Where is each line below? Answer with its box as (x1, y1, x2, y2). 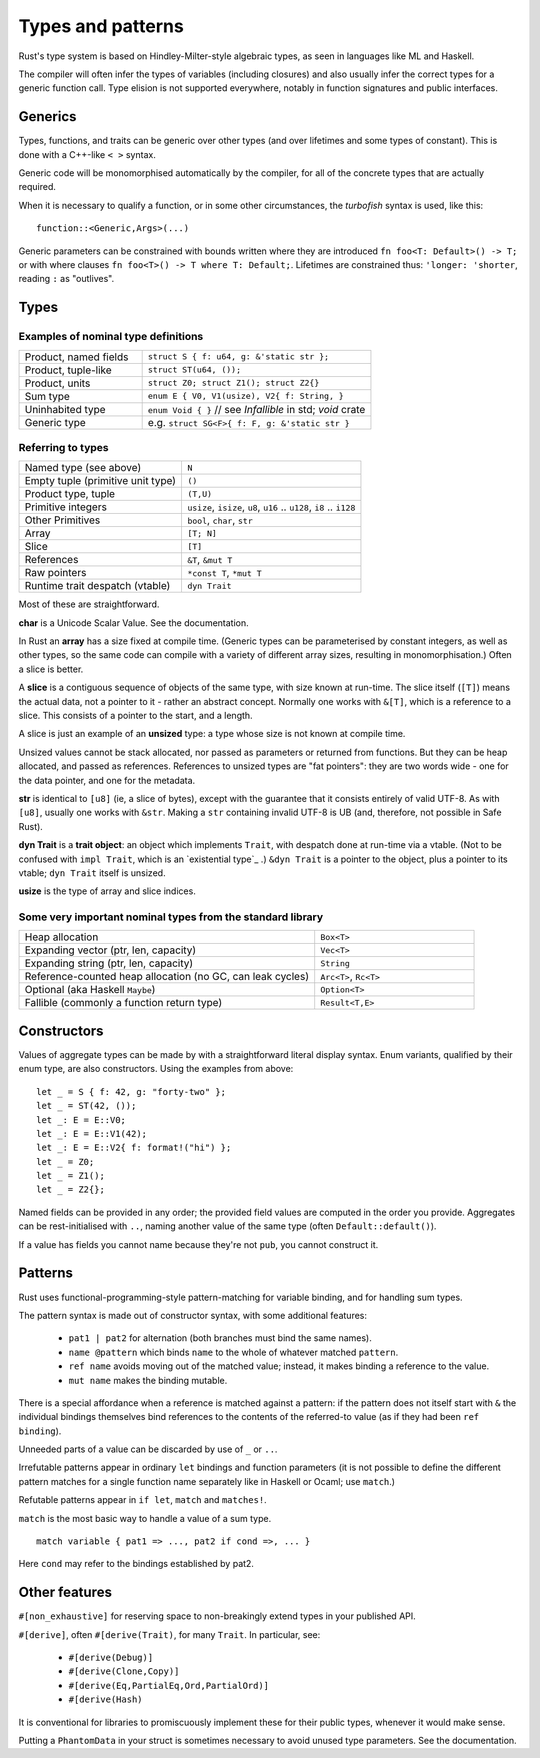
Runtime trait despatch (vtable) (24, 579, 171, 593)
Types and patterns (18, 15, 184, 37)
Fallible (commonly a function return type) (24, 996, 223, 1010)
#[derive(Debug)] (68, 1652, 154, 1664)
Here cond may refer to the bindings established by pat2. (18, 1558, 255, 1570)
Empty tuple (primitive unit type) (24, 474, 177, 488)
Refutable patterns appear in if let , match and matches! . (18, 1494, 267, 1506)
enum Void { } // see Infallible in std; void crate (147, 402, 366, 416)
